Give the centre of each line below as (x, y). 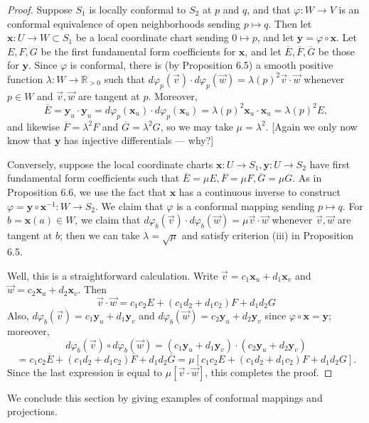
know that (30, 140)
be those (336, 51)
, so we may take (197, 126)
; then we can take (100, 235)
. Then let (290, 23)
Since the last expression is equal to (85, 372)
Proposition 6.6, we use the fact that (87, 192)
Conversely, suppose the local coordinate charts (110, 164)
